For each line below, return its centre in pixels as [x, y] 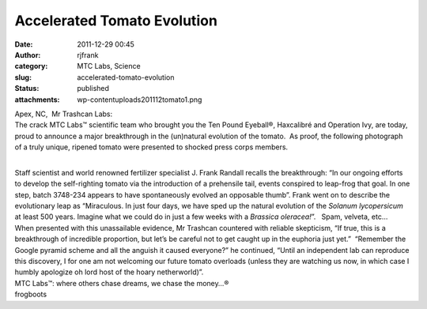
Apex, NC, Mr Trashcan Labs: [64, 114]
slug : [23, 77]
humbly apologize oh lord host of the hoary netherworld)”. [109, 272]
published [93, 89]
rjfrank [88, 55]
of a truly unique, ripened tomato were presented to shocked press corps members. [151, 147]
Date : [24, 44]
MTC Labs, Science [109, 66]
